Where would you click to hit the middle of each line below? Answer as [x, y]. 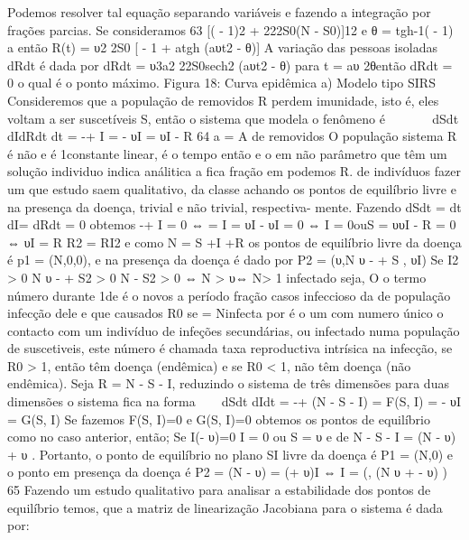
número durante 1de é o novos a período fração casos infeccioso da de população [229, 295]
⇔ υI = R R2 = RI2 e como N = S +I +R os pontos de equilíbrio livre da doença [234, 242]
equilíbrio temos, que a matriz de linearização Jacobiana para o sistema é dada [225, 507]
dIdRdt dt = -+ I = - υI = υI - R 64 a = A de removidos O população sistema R [232, 136]
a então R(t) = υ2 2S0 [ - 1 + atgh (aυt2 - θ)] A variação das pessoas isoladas [222, 47]
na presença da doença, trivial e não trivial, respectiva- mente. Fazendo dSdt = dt [234, 206]
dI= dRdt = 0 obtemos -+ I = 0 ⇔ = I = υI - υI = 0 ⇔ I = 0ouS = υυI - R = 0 [232, 224]
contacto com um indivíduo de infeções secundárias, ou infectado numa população [234, 330]
